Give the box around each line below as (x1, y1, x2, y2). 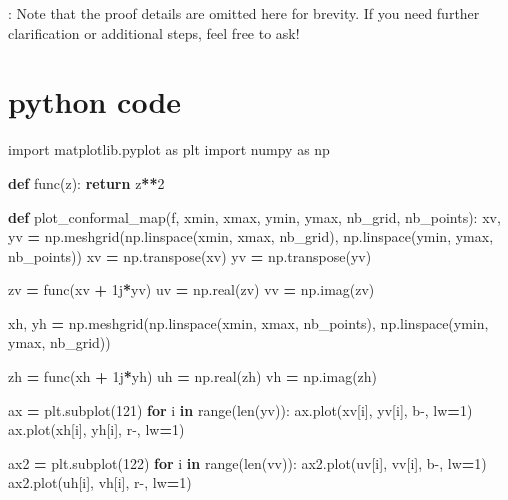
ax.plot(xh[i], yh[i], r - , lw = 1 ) (8, 419, 185, 440)
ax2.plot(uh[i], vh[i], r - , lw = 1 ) (8, 472, 192, 493)
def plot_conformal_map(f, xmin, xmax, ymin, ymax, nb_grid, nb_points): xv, (8, 206, 501, 227)
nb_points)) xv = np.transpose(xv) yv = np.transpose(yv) (8, 245, 372, 266)
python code (8, 81, 182, 122)
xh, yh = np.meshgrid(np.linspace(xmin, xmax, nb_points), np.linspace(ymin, (8, 312, 489, 333)
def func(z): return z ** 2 (8, 172, 165, 193)
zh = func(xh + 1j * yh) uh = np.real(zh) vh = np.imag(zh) (8, 366, 378, 387)
